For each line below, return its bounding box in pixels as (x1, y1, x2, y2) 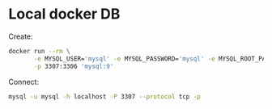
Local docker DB (8, 5, 121, 23)
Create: (8, 31, 34, 41)
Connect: (8, 77, 39, 86)
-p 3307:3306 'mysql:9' (33, 62, 114, 70)
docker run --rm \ (8, 47, 70, 55)
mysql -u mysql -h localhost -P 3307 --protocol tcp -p (8, 92, 201, 101)
